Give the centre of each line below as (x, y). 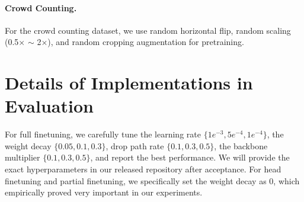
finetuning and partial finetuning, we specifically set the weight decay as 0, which (152, 180)
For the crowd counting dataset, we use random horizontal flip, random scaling (148, 30)
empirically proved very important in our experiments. (104, 192)
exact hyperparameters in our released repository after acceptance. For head (143, 169)
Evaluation (49, 106)
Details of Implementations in (129, 83)
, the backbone (241, 145)
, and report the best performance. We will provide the (190, 157)
